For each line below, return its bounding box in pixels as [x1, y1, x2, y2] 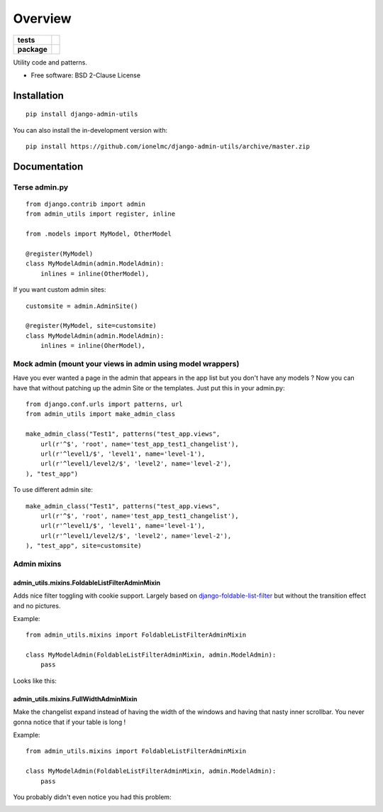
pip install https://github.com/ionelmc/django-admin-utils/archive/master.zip [26, 143, 310, 150]
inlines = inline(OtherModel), [40, 270, 150, 278]
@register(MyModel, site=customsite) [26, 322, 157, 330]
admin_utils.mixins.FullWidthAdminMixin [13, 694, 138, 703]
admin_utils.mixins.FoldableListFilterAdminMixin [13, 578, 161, 587]
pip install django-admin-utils [26, 110, 138, 119]
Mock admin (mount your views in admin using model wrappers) [13, 358, 240, 368]
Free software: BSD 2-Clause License [30, 71, 141, 79]
